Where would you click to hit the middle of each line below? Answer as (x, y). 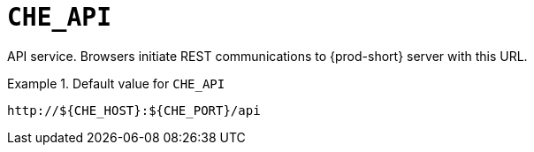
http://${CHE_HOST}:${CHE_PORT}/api (134, 110)
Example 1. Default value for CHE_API (116, 83)
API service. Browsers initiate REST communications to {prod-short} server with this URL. (267, 56)
